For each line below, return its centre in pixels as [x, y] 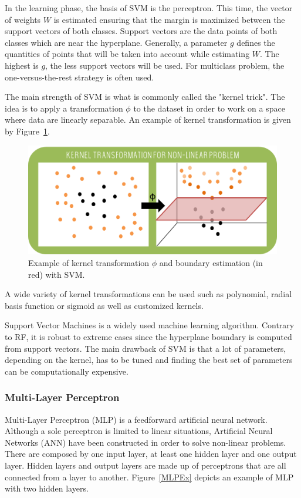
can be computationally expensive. [67, 371]
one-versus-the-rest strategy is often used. [80, 77]
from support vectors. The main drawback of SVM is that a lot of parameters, [146, 348]
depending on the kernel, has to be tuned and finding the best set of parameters [149, 360]
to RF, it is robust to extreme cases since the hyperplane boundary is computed [148, 337]
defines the [256, 42]
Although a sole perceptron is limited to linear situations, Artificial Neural [139, 431]
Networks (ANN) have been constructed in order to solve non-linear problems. [146, 442]
